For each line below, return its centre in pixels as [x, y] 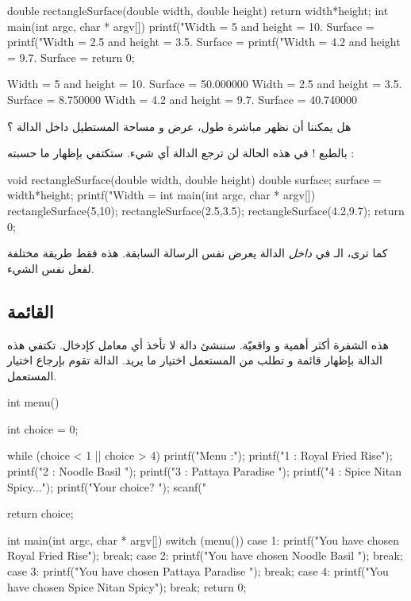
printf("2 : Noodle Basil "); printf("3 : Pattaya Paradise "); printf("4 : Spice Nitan [204, 471]
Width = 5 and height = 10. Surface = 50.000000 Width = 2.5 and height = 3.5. [205, 84]
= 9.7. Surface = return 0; [71, 57]
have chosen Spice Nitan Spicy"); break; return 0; [127, 586]
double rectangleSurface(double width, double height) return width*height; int [198, 10]
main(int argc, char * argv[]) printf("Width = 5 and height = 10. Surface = [191, 26]
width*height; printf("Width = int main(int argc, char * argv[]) [161, 195]
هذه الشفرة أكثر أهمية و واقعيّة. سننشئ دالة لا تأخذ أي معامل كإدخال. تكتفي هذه [198, 344]
